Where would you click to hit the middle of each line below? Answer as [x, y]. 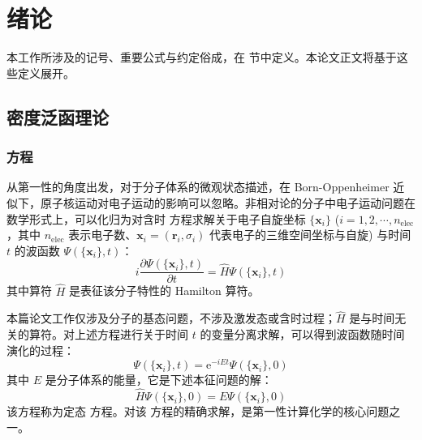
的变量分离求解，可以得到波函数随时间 [302, 333]
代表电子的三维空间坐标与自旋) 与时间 [310, 235]
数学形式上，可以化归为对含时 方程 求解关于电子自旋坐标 [156, 218]
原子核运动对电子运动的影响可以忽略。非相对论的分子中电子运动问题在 [228, 202]
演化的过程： [41, 350]
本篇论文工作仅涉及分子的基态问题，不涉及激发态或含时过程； [171, 318]
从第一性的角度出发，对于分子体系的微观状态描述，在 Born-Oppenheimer [198, 187]
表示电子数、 [103, 235]
